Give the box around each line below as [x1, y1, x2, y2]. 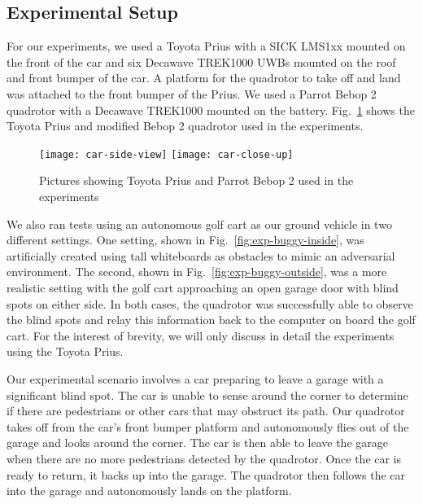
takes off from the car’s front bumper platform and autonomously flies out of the [7, 418, 409, 435]
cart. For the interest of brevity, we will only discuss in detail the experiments [7, 327, 395, 344]
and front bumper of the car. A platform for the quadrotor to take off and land [7, 69, 401, 86]
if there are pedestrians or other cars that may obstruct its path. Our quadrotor [7, 402, 405, 419]
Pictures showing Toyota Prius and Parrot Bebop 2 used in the [39, 172, 354, 189]
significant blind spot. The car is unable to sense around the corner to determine [7, 386, 408, 403]
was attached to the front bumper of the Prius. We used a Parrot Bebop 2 [7, 85, 377, 102]
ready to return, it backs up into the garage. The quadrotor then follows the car [7, 466, 406, 483]
